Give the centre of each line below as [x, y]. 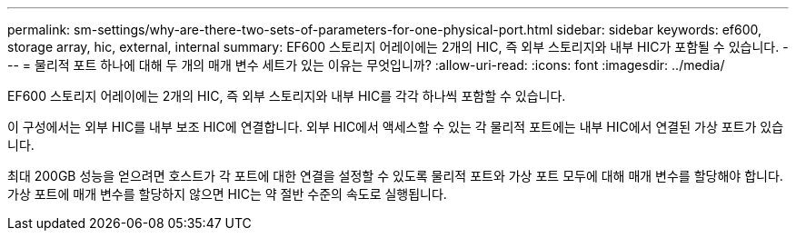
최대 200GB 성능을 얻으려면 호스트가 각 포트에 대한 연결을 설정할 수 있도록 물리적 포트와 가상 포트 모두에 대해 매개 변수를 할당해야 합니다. [395, 176]
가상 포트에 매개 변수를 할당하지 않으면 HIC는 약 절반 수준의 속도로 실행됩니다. [227, 194]
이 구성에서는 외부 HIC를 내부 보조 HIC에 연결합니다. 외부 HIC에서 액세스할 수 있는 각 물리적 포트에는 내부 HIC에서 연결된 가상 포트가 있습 [396, 127]
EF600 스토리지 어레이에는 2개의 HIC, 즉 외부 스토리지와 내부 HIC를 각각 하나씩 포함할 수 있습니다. [287, 96]
